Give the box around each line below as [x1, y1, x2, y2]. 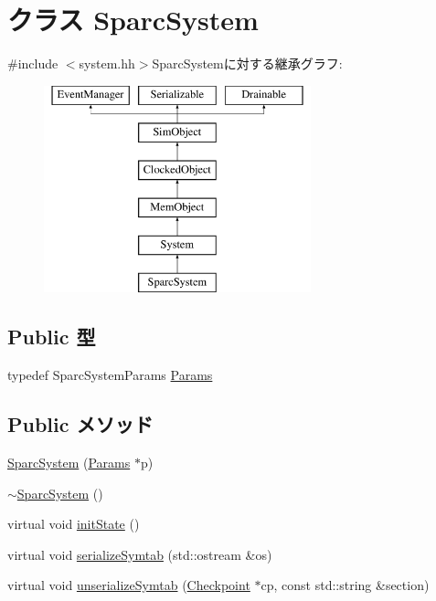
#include [7, 54, 58, 73]
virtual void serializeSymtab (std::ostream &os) [7, 544, 272, 564]
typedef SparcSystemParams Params [7, 365, 213, 385]
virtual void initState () [7, 514, 140, 533]
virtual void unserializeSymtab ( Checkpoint [7, 575, 250, 595]
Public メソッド [7, 410, 154, 438]
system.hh [79, 54, 135, 73]
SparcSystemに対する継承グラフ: [152, 54, 343, 73]
